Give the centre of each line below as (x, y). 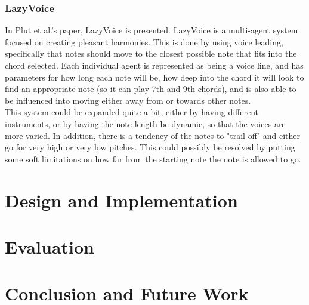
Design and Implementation (121, 200)
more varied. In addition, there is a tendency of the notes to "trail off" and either (152, 135)
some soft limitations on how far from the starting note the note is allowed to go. (153, 158)
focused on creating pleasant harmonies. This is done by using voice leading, (144, 41)
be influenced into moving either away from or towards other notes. (128, 100)
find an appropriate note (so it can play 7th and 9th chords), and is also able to (151, 89)
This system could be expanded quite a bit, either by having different (132, 112)
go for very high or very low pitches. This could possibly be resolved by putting (150, 147)
